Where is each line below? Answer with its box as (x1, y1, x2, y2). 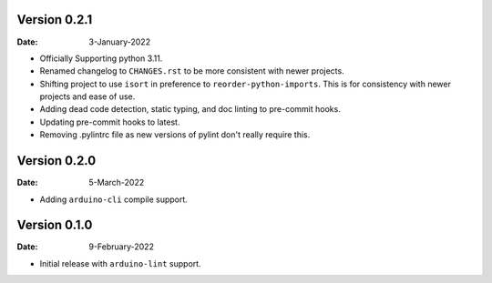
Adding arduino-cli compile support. (39, 194, 189, 205)
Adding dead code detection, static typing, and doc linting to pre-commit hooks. (39, 104, 341, 115)
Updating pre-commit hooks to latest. (39, 116, 180, 127)
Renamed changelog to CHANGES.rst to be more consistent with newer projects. (39, 66, 345, 76)
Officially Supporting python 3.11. (39, 53, 163, 64)
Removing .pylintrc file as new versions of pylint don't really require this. (39, 129, 311, 140)
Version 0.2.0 (16, 153, 97, 168)
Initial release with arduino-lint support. (39, 258, 201, 268)
